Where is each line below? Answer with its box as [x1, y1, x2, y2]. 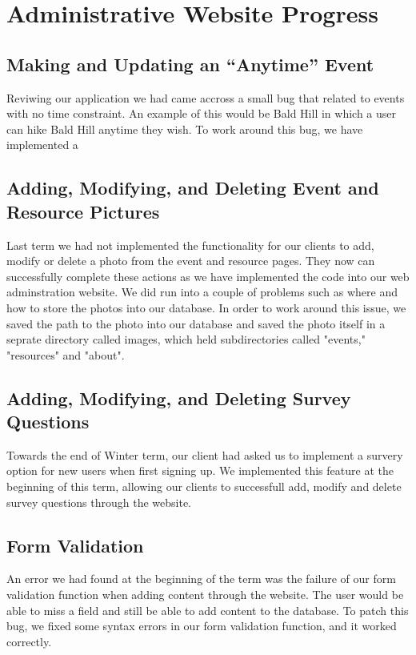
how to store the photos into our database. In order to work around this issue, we [6, 299, 406, 315]
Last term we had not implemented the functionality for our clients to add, [6, 236, 374, 253]
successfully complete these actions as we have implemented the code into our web [6, 267, 410, 284]
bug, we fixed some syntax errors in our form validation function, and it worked [6, 617, 397, 634]
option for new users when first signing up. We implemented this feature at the [6, 462, 394, 479]
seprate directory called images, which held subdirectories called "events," [6, 331, 366, 348]
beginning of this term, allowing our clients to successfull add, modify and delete [6, 478, 402, 495]
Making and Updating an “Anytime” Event [6, 51, 374, 76]
